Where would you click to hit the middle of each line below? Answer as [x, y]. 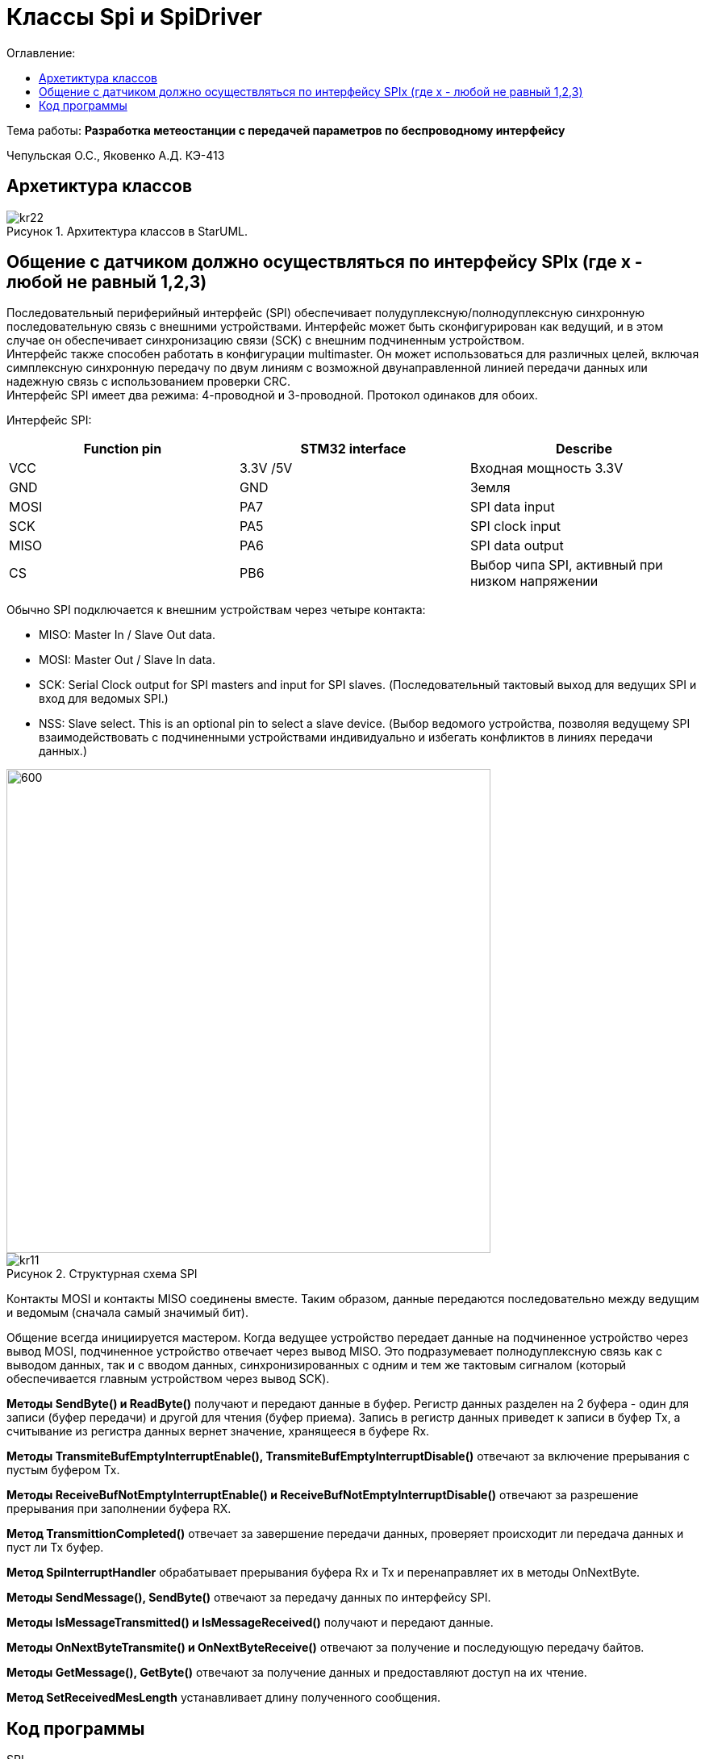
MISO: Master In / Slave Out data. [127, 635]
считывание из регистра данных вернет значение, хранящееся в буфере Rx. [218, 1431]
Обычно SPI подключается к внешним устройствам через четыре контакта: [216, 610]
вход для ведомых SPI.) [104, 699]
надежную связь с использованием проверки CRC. [148, 382]
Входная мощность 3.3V [546, 468]
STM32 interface [353, 449]
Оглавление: [41, 52]
